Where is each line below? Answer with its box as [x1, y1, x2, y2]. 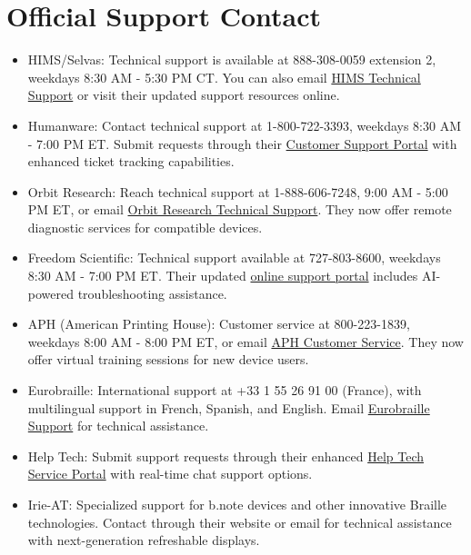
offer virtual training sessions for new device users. [27, 350, 309, 369]
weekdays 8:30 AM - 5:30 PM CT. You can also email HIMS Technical [27, 67, 421, 86]
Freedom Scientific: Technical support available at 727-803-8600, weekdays [27, 248, 441, 267]
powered [27, 283, 75, 302]
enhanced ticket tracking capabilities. [27, 152, 235, 171]
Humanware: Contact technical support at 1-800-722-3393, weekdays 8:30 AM [27, 115, 461, 134]
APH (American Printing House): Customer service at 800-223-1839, [27, 314, 410, 333]
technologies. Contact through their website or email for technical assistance [27, 512, 452, 531]
